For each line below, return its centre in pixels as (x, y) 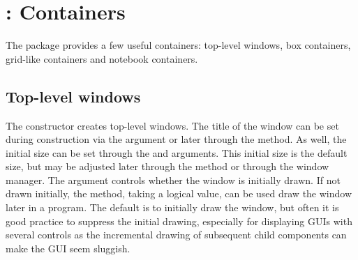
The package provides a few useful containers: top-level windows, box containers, (178, 45)
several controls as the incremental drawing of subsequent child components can (176, 235)
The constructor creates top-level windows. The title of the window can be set (172, 125)
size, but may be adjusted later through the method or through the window (167, 166)
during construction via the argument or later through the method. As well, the (176, 139)
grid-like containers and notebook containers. (102, 58)
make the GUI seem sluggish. (68, 248)
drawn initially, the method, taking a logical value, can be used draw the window (179, 193)
